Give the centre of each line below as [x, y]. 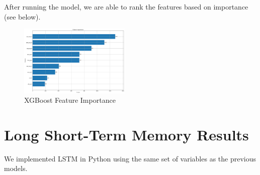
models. [16, 168]
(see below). [22, 16]
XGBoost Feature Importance [70, 100]
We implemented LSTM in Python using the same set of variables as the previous [130, 158]
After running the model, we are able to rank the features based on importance [126, 7]
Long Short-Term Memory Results [126, 134]
